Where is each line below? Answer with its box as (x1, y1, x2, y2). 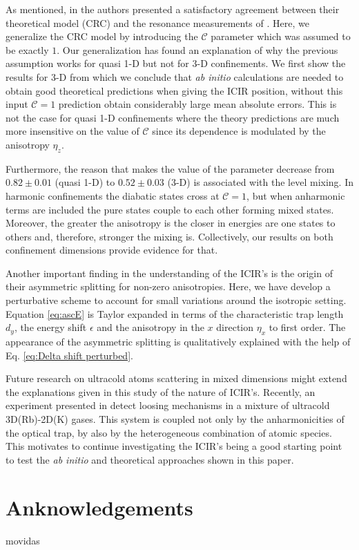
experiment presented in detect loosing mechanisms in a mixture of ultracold (6, 398, 330, 413)
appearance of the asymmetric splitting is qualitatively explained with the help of (6, 334, 351, 349)
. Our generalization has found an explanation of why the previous (57, 42, 338, 57)
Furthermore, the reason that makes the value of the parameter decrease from (6, 161, 335, 176)
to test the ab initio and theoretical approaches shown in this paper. (6, 452, 294, 466)
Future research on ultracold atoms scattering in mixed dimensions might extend (6, 371, 347, 386)
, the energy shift (14, 320, 87, 334)
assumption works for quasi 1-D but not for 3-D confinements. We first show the (6, 56, 346, 70)
